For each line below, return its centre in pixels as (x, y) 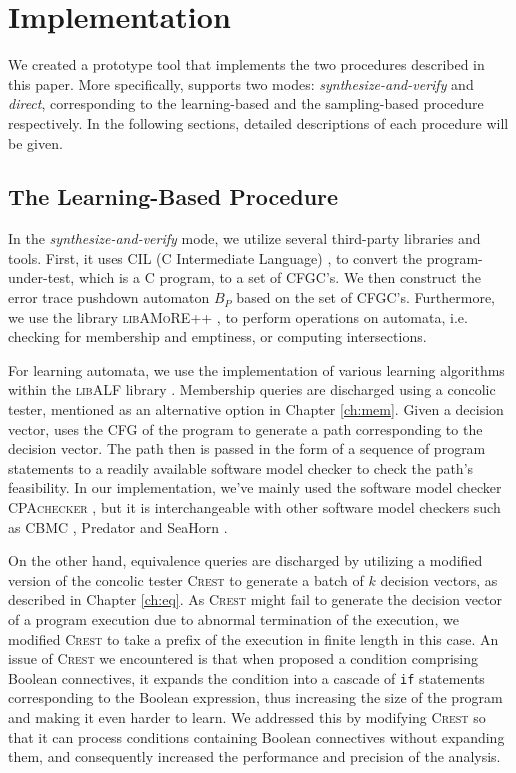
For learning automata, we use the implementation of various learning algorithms (256, 369)
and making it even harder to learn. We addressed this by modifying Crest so (247, 717)
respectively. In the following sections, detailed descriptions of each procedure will (258, 122)
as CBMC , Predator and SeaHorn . (118, 526)
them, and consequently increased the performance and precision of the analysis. (254, 756)
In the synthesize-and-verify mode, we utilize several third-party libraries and (244, 238)
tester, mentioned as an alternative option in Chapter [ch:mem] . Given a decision (256, 409)
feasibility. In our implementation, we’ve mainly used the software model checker (255, 487)
